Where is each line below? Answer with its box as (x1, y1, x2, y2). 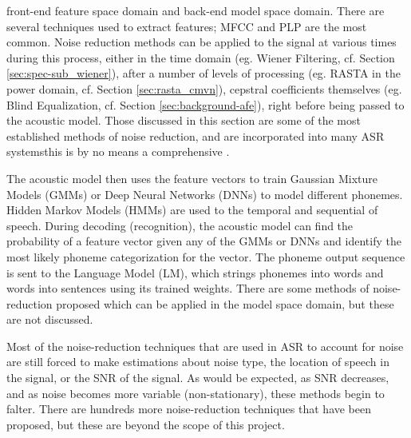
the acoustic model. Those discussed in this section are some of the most (6, 112, 361, 129)
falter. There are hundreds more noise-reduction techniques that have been (6, 400, 372, 417)
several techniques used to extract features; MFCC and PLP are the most (6, 18, 367, 34)
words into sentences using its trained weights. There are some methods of (6, 280, 370, 297)
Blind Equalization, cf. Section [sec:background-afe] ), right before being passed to (6, 96, 405, 113)
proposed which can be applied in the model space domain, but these (56, 295, 394, 312)
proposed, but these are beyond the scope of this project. (6, 416, 285, 432)
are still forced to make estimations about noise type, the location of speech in (6, 353, 389, 370)
